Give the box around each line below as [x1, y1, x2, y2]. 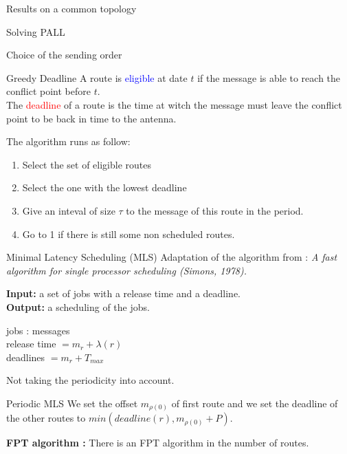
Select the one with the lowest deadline [22, 180, 187, 195]
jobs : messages [6, 323, 70, 337]
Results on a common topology [6, 1, 137, 15]
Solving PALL [6, 24, 65, 39]
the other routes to [6, 411, 86, 425]
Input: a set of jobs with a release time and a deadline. [6, 286, 241, 301]
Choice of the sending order [6, 47, 122, 62]
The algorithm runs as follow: [6, 134, 131, 149]
